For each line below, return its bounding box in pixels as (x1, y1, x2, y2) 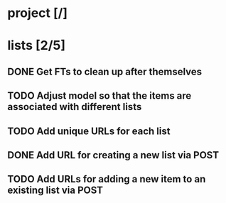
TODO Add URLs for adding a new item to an (7, 173, 206, 185)
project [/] (7, 5, 68, 21)
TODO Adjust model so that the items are (7, 90, 192, 102)
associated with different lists (7, 101, 142, 113)
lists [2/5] (7, 38, 66, 54)
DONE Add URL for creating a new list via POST (7, 149, 219, 161)
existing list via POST (7, 185, 104, 197)
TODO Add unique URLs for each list (7, 125, 171, 137)
